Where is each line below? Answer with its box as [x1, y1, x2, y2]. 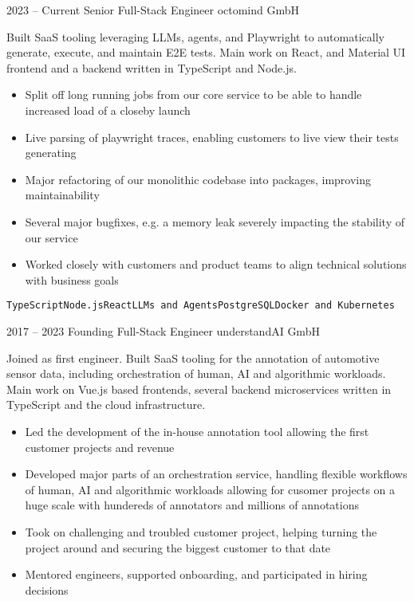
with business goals [25, 271, 119, 288]
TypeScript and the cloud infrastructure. [6, 396, 206, 413]
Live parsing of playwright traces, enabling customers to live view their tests [25, 128, 399, 145]
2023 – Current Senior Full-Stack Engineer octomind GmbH [6, 2, 300, 18]
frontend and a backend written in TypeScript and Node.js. [6, 59, 297, 76]
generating [25, 144, 77, 161]
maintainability [25, 187, 100, 203]
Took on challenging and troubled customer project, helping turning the [25, 523, 377, 540]
